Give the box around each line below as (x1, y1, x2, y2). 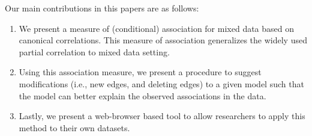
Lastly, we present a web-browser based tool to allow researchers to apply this (19, 110, 305, 122)
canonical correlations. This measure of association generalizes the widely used (19, 34, 307, 46)
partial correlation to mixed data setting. (19, 45, 170, 58)
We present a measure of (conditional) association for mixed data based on (19, 22, 295, 34)
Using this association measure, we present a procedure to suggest (19, 66, 262, 78)
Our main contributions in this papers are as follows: (5, 2, 199, 14)
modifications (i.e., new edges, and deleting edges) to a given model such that (19, 77, 304, 90)
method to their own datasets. (19, 121, 130, 134)
